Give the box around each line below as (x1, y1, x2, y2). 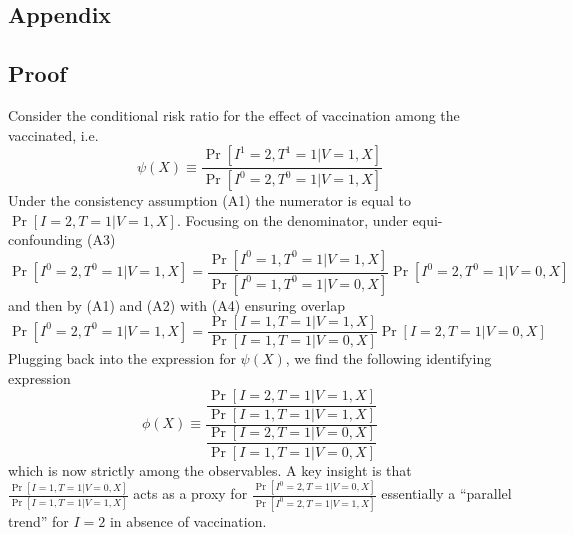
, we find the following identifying (285, 348, 492, 369)
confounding (8, 229, 83, 250)
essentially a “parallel (381, 483, 512, 504)
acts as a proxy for (133, 483, 248, 504)
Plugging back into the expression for (8, 348, 236, 369)
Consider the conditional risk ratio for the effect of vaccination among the (8, 104, 460, 125)
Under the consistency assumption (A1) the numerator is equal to (8, 190, 411, 211)
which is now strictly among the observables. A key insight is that (8, 459, 412, 480)
